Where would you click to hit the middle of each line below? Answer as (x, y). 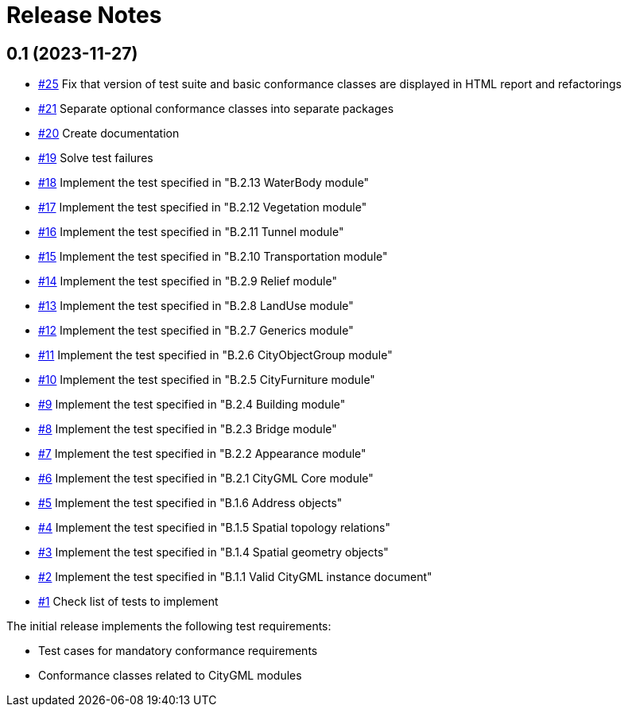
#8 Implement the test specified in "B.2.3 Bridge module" (188, 429)
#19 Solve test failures (96, 158)
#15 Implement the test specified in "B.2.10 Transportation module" (213, 257)
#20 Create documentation (109, 134)
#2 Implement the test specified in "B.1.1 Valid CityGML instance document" (235, 577)
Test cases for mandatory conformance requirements (178, 651)
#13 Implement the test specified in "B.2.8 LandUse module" (196, 306)
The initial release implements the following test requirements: (169, 626)
